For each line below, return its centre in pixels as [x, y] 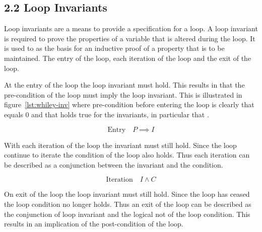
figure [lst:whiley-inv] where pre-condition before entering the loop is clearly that [129, 104]
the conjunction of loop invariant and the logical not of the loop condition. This [127, 214]
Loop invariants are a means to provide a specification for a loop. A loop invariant [131, 28]
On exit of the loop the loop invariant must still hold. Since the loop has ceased [127, 194]
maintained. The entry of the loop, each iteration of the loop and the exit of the [128, 58]
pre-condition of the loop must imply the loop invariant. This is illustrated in [123, 94]
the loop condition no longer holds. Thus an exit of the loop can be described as [128, 204]
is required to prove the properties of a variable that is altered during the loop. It [130, 38]
